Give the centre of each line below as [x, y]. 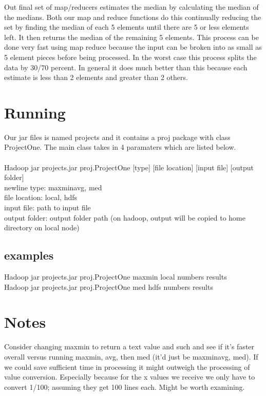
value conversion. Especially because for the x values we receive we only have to [130, 377]
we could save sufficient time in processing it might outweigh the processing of [127, 367]
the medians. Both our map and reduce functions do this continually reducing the [133, 17]
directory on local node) [42, 227]
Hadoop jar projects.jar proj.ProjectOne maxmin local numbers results [116, 277]
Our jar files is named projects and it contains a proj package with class [117, 137]
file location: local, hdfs [41, 197]
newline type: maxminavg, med [53, 187]
